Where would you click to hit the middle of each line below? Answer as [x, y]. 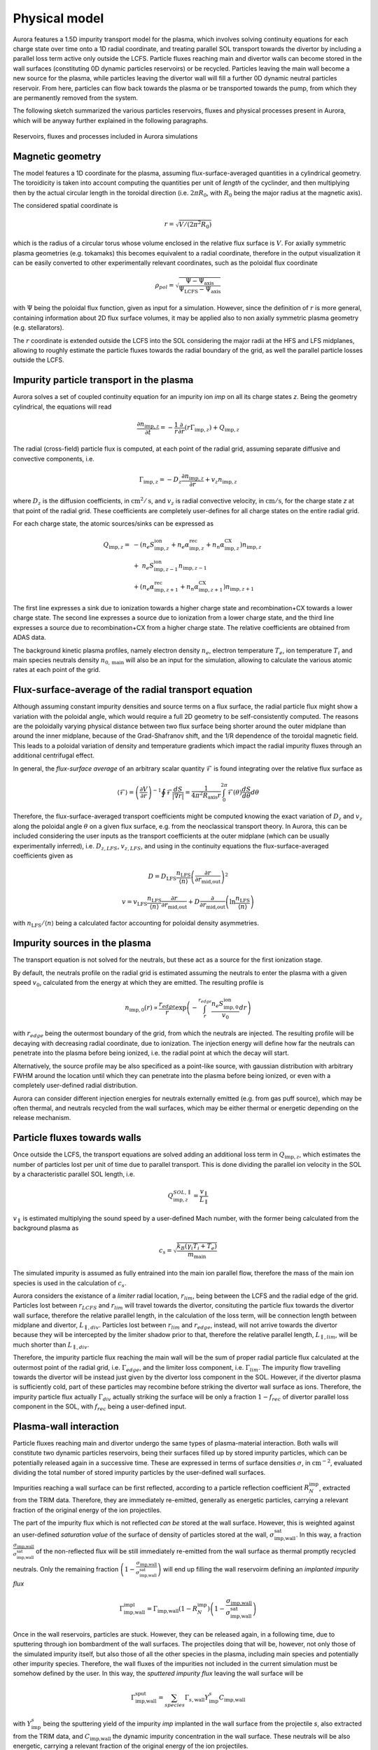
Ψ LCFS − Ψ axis [200, 290]
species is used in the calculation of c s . [70, 1283]
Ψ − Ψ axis [200, 282]
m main [197, 1255]
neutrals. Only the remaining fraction [66, 1569]
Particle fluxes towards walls [77, 1138]
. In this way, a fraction [329, 1535]
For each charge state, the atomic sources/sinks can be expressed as [113, 524]
